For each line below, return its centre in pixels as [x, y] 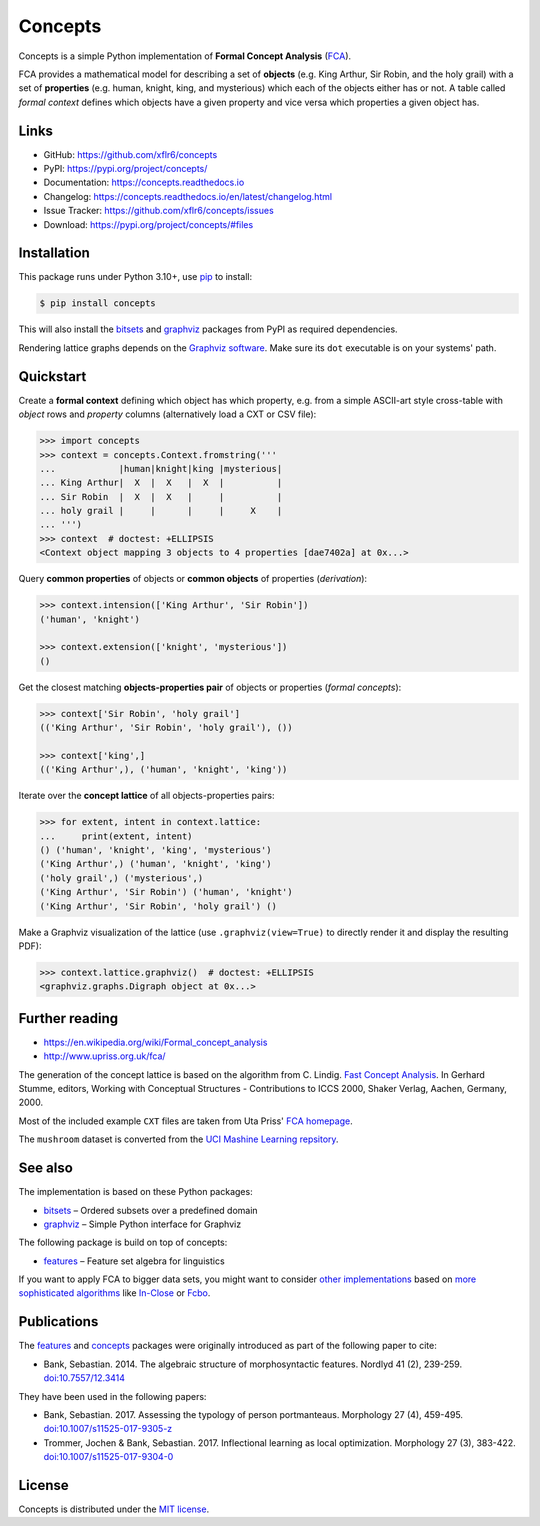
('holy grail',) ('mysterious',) [121, 878]
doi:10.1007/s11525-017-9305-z [108, 1429]
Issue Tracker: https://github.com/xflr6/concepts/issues [158, 211]
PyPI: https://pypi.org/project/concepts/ [125, 169]
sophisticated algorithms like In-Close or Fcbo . [114, 1293]
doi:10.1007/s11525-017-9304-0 [108, 1457]
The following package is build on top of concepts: [123, 1242]
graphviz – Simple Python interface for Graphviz [142, 1224]
